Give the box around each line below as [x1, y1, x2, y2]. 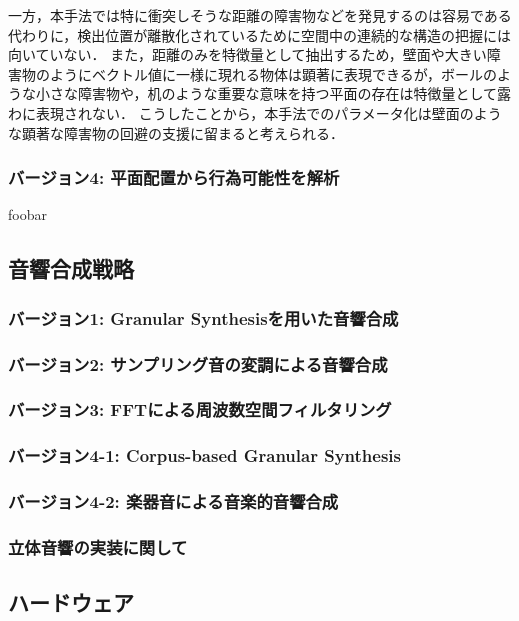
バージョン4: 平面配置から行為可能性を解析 [8, 165, 340, 190]
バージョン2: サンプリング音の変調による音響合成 [8, 351, 388, 376]
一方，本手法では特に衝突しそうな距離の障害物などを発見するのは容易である [8, 5, 512, 25]
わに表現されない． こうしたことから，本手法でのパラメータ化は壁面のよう [8, 102, 502, 123]
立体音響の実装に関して [8, 534, 188, 559]
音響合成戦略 [8, 253, 134, 284]
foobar [8, 204, 47, 225]
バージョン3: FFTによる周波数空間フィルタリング [8, 397, 392, 422]
